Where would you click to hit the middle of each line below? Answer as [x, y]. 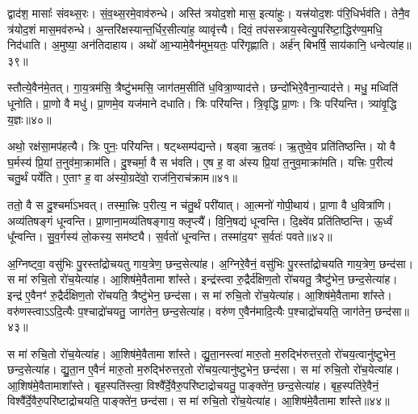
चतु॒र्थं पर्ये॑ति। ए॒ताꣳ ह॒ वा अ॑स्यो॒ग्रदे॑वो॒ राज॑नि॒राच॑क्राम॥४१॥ [123, 178]
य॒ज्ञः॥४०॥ [29, 119]
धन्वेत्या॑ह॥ [391, 45]
